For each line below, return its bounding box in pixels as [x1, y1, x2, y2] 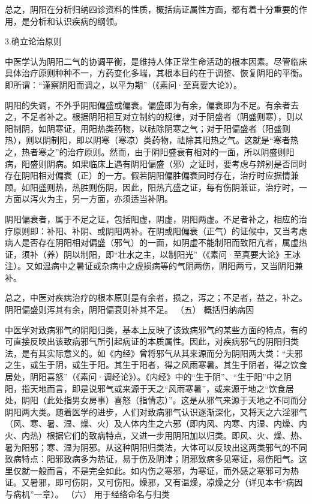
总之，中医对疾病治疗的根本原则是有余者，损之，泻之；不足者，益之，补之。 [5, 291, 307, 304]
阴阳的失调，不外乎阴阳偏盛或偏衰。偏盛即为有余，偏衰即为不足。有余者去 [5, 98, 299, 111]
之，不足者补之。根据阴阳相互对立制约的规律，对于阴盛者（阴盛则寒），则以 [5, 110, 303, 123]
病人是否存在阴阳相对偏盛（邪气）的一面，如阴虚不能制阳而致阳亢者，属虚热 [5, 236, 307, 249]
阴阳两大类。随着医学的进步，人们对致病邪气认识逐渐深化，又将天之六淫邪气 [5, 405, 307, 418]
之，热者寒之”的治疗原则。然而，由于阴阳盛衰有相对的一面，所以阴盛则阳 [5, 145, 295, 158]
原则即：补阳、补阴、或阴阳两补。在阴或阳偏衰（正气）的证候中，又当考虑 [13, 224, 307, 237]
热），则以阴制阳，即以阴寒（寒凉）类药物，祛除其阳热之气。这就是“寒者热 [5, 134, 299, 146]
